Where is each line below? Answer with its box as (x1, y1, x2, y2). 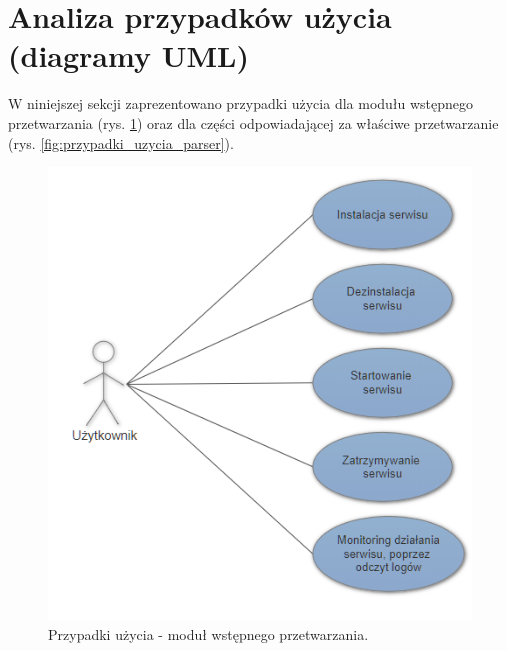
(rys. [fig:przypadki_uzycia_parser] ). (8, 132, 234, 153)
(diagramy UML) (8, 35, 249, 76)
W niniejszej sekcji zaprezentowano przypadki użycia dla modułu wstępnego (8, 93, 474, 114)
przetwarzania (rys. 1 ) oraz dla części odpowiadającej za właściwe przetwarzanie (8, 112, 499, 133)
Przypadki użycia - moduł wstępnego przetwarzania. (48, 623, 369, 644)
